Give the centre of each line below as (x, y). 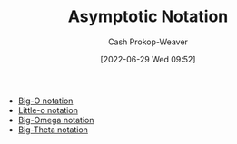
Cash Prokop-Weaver (148, 42)
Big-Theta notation (53, 130)
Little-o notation (48, 110)
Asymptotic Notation (148, 17)
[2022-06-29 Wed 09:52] (148, 59)
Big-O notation (45, 101)
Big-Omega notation (56, 120)
